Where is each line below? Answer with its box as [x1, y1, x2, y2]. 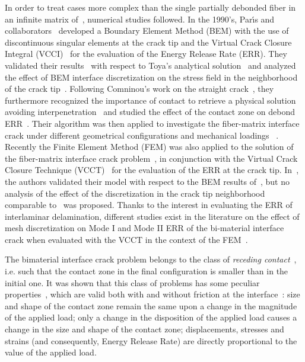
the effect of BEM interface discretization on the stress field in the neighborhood [5, 71, 298, 83]
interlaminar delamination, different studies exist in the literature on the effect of [5, 210, 300, 222]
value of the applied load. [5, 346, 97, 358]
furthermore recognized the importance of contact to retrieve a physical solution [5, 94, 296, 106]
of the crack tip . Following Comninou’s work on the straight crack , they [5, 82, 274, 95]
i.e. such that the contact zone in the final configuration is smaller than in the [5, 265, 288, 277]
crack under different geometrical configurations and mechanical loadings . [5, 129, 279, 141]
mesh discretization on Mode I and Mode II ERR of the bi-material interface [5, 222, 284, 234]
